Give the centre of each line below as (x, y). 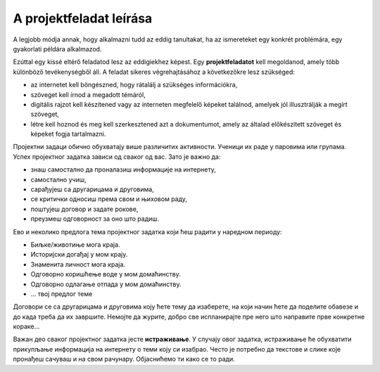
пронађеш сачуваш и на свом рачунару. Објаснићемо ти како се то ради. (124, 359)
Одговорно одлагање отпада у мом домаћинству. (106, 284)
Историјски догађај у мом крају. (79, 255)
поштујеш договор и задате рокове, (84, 209)
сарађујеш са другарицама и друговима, (92, 189)
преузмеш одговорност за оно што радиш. (95, 219)
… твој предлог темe (62, 294)
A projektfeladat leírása (83, 18)
